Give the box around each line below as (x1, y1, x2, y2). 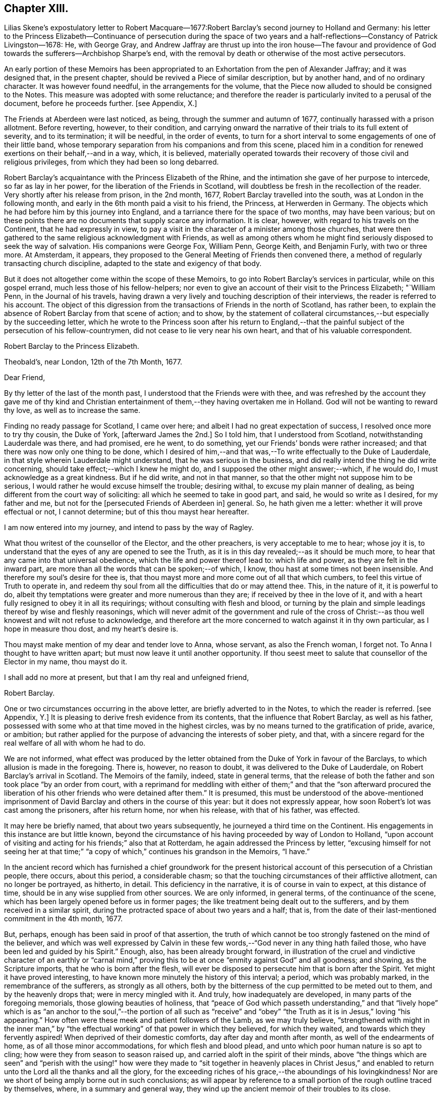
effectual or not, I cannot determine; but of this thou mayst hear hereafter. (4, 507, 249, 516)
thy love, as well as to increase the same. (4, 406, 140, 415)
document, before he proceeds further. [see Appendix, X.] (4, 99, 197, 108)
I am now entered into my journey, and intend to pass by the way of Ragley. (4, 523, 254, 532)
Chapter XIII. (4, 2, 69, 15)
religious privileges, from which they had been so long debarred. (4, 158, 219, 167)
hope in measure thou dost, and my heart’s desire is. (4, 624, 178, 634)
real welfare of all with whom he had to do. (4, 739, 146, 748)
